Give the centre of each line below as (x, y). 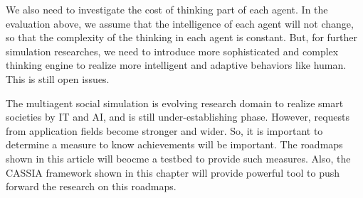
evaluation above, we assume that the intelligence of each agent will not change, (180, 23)
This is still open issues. (58, 78)
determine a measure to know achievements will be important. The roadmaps (174, 144)
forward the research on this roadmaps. (91, 186)
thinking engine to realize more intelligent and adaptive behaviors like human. (176, 65)
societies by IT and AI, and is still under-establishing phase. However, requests (178, 117)
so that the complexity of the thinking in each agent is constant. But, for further (182, 37)
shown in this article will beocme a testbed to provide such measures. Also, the (178, 158)
